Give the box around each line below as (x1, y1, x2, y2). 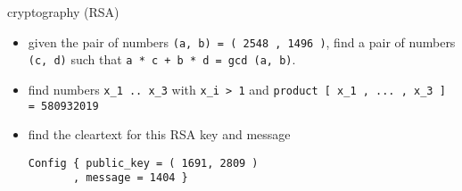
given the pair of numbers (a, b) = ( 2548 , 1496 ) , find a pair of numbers (28, 32, 456, 51)
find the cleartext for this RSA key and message (28, 125, 291, 144)
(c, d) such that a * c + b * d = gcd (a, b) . (28, 50, 296, 69)
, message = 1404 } (72, 171, 188, 185)
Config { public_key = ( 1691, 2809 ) (28, 156, 259, 170)
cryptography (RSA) (7, 3, 120, 21)
